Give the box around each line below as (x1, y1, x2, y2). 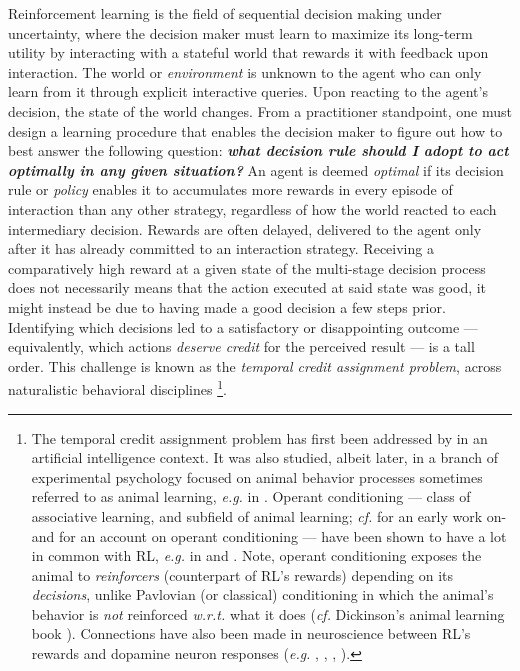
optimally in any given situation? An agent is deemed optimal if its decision (8, 159, 504, 180)
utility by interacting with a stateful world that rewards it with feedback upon (8, 42, 489, 63)
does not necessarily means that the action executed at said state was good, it (8, 277, 487, 298)
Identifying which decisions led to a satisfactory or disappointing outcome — (8, 316, 478, 337)
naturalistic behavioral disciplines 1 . (8, 376, 227, 399)
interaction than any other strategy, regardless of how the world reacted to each (8, 198, 497, 219)
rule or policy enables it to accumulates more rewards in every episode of (8, 179, 453, 200)
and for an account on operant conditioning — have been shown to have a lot (31, 525, 507, 546)
